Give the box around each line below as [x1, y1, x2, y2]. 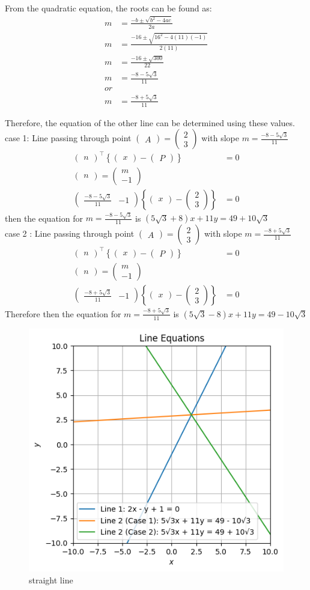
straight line [29, 573, 73, 586]
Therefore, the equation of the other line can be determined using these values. [5, 116, 295, 129]
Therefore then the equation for [5, 307, 121, 320]
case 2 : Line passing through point [5, 227, 135, 240]
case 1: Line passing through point [5, 132, 132, 144]
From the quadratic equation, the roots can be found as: [5, 2, 212, 14]
